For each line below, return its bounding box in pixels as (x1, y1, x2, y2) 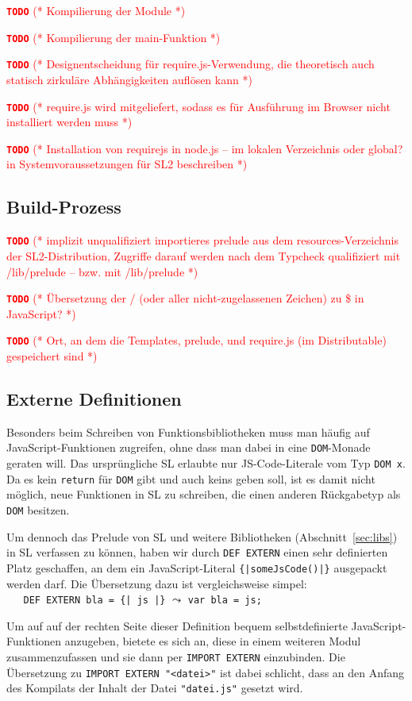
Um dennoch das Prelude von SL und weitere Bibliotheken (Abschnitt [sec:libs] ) (6, 528, 398, 545)
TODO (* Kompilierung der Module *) (6, 2, 186, 18)
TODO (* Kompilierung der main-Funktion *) (6, 29, 221, 45)
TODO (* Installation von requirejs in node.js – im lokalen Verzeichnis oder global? (6, 140, 403, 156)
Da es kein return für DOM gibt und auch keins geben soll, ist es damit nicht (6, 470, 375, 487)
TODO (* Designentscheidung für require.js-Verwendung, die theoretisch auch (6, 56, 375, 72)
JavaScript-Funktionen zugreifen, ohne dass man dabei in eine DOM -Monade (6, 439, 371, 456)
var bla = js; (187, 595, 262, 607)
